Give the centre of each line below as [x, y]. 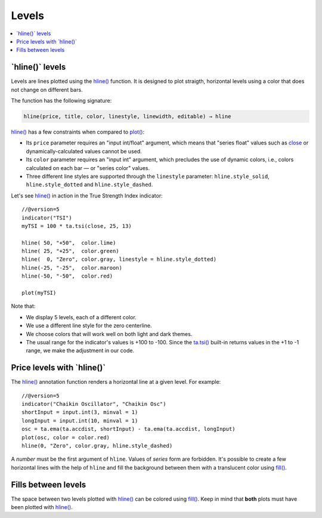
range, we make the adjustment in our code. [80, 351]
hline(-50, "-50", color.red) [67, 276]
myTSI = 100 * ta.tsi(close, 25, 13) [77, 226]
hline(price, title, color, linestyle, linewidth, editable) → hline [127, 116]
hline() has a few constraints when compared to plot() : [78, 132]
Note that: [23, 306]
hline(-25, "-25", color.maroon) [72, 268]
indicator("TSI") [47, 218]
